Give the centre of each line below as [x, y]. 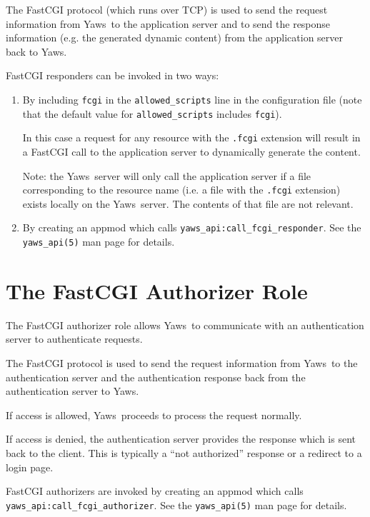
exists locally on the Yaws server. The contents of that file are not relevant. [188, 203]
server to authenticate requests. [74, 339]
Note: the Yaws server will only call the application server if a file [167, 175]
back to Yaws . [36, 51]
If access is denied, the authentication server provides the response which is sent [181, 439]
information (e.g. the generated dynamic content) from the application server [175, 37]
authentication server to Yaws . [72, 391]
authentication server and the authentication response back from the [156, 377]
